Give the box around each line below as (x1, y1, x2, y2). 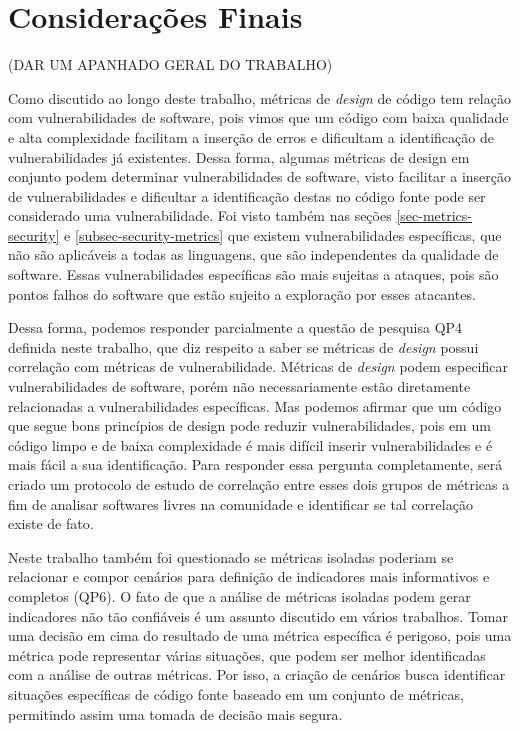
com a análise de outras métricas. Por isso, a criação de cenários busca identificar (8, 664, 506, 685)
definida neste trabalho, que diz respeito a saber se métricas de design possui (8, 336, 479, 357)
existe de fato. (8, 513, 94, 534)
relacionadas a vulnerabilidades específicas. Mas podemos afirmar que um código (8, 395, 502, 416)
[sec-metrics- (396, 205, 472, 226)
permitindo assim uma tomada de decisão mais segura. (8, 703, 343, 724)
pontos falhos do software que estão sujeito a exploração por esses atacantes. (8, 283, 476, 304)
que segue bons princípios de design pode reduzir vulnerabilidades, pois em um (8, 415, 491, 436)
